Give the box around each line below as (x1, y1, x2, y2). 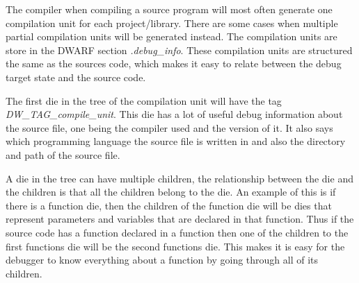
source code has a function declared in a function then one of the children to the (6, 225, 349, 239)
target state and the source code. (6, 69, 146, 84)
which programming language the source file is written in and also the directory (6, 134, 346, 148)
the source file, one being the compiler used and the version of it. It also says (6, 120, 333, 135)
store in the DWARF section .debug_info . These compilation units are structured (6, 42, 353, 57)
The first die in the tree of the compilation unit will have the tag (6, 93, 282, 108)
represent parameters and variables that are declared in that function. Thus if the (6, 212, 354, 226)
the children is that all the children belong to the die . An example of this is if (6, 185, 336, 199)
